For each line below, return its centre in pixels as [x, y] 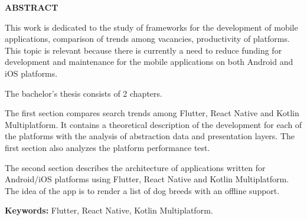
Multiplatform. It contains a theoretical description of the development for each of [153, 124]
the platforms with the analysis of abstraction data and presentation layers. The [150, 136]
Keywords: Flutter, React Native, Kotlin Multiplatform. [109, 210]
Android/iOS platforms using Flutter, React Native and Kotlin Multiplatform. [147, 179]
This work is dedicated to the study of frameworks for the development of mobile [151, 27]
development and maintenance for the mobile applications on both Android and [149, 62]
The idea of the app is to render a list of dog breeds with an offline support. [142, 190]
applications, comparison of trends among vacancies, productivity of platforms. [147, 39]
